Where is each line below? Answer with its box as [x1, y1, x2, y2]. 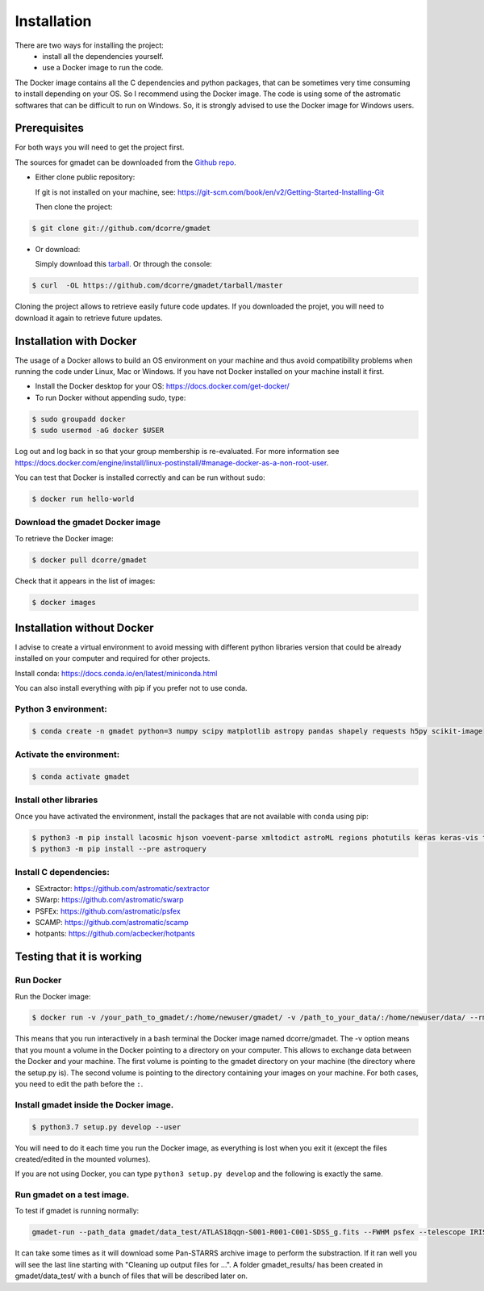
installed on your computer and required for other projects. [15, 654, 211, 663]
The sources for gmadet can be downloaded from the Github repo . [15, 158, 237, 167]
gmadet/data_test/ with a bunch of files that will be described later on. [15, 1271, 248, 1280]
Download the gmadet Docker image [15, 517, 161, 528]
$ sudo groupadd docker [31, 414, 127, 423]
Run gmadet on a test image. [15, 1189, 130, 1201]
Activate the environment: [15, 749, 120, 760]
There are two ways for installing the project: [15, 40, 165, 50]
